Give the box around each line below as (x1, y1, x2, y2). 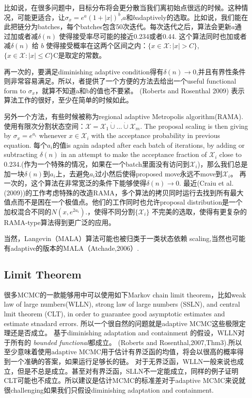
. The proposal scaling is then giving (140, 121, 248, 131)
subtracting (4, 149, 38, 159)
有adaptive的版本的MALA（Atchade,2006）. (4, 243, 139, 253)
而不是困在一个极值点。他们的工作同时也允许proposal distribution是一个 (17, 197, 243, 207)
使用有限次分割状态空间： (4, 121, 85, 131)
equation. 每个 (4, 139, 47, 150)
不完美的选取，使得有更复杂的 (152, 206, 247, 216)
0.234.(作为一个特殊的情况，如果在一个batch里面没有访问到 (4, 158, 190, 169)
